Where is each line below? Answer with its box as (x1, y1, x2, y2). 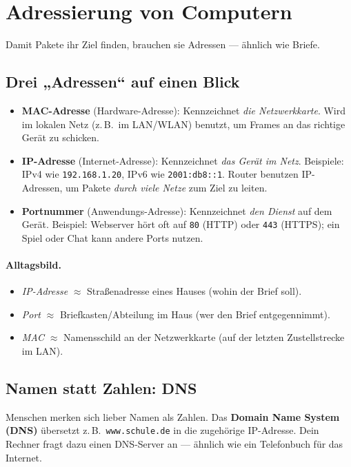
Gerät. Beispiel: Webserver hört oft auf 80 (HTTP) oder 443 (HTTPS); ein (21, 217, 340, 231)
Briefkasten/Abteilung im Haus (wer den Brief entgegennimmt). (59, 307, 330, 321)
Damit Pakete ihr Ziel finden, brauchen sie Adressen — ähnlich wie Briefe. (6, 37, 320, 52)
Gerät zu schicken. (21, 130, 99, 145)
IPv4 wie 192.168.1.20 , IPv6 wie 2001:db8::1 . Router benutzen (21, 167, 299, 181)
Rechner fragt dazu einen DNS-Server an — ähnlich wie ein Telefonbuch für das (6, 437, 343, 451)
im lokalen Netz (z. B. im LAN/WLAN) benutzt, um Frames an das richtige (21, 116, 345, 131)
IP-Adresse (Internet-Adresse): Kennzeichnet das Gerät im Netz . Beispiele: (21, 153, 344, 167)
